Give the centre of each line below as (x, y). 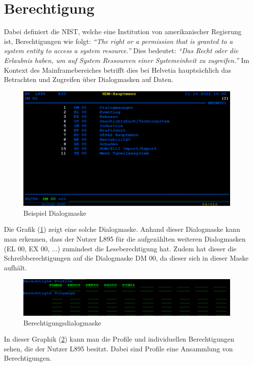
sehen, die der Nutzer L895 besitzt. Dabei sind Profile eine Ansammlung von (118, 348)
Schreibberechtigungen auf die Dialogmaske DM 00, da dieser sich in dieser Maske (126, 258)
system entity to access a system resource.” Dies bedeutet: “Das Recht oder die (121, 51)
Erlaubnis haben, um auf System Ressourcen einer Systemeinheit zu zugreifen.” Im (127, 60)
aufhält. (16, 267)
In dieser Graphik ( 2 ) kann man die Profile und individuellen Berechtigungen (119, 339)
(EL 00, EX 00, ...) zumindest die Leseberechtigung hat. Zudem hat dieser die (120, 248)
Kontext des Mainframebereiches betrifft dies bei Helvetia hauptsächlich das (117, 70)
